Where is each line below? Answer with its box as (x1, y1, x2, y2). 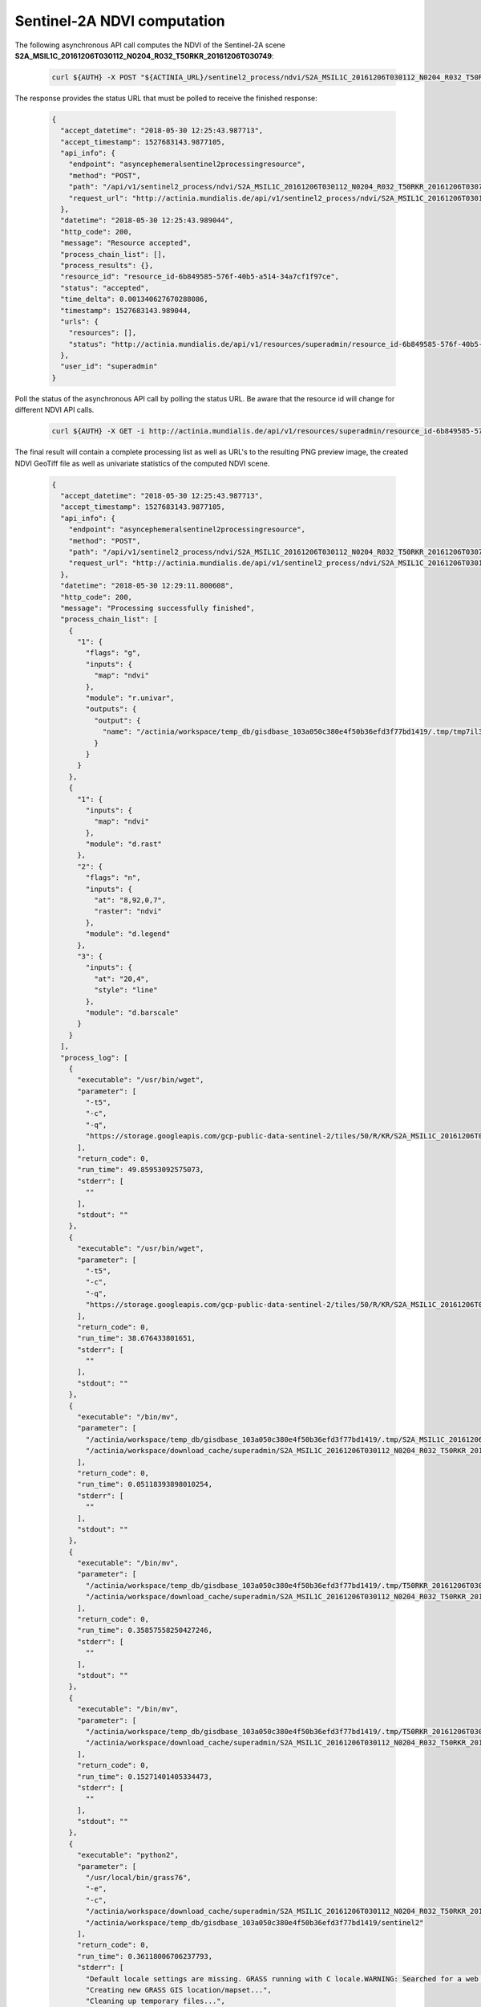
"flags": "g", (85, 649, 141, 657)
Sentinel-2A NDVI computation (14, 12, 225, 30)
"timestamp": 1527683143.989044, (60, 306, 192, 315)
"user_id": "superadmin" (60, 362, 158, 371)
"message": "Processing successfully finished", (60, 603, 256, 613)
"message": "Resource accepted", (60, 238, 192, 248)
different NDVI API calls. (14, 405, 95, 415)
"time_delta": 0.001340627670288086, (60, 295, 208, 304)
